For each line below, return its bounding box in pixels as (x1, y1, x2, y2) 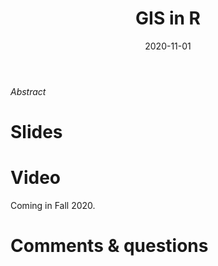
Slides (10, 121, 63, 144)
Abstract (10, 85, 47, 97)
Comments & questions (10, 235, 209, 257)
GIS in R (135, 7, 201, 30)
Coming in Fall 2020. (10, 200, 96, 212)
